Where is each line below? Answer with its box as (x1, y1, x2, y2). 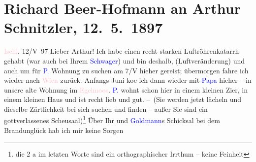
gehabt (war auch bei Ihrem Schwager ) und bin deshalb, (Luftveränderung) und (4, 55, 245, 65)
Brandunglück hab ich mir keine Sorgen (4, 125, 124, 135)
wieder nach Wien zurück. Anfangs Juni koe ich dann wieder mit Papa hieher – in (4, 75, 252, 85)
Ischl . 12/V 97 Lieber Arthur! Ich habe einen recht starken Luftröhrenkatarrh (4, 46, 239, 56)
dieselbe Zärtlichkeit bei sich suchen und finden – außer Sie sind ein (4, 103, 208, 114)
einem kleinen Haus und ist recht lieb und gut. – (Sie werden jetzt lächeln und (4, 94, 242, 104)
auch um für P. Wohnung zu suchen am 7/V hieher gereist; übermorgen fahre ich (4, 65, 249, 75)
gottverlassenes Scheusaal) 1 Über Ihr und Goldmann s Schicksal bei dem (4, 114, 220, 126)
